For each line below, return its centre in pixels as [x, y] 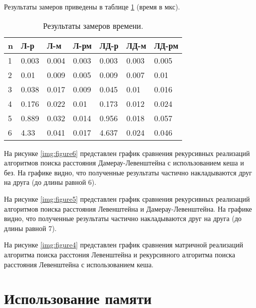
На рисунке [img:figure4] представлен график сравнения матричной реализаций [124, 245]
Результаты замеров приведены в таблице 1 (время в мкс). [92, 6]
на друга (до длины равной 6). [50, 182]
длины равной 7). [30, 228]
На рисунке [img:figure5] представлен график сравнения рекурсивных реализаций [127, 198]
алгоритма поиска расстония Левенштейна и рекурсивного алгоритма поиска [120, 254]
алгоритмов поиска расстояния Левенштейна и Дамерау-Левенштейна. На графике [128, 208]
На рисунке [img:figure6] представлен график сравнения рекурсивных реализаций [127, 153]
